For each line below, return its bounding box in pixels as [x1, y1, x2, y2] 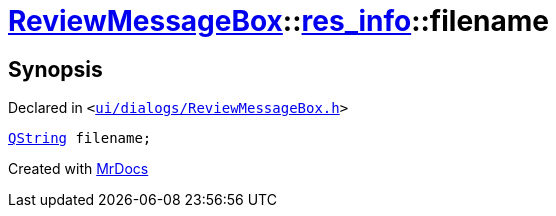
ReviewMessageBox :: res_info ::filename [8, 4, 549, 38]
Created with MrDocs [8, 160, 149, 178]
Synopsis [8, 56, 103, 82]
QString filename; [8, 130, 152, 147]
